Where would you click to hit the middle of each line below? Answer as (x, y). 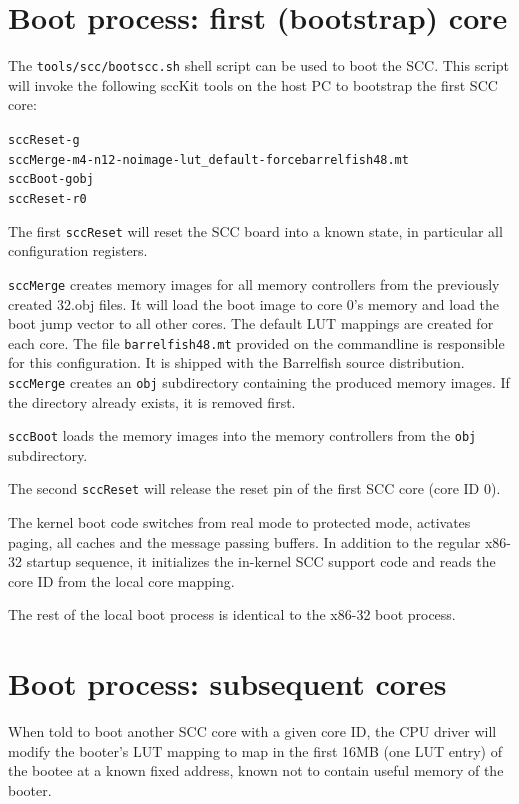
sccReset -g (44, 139)
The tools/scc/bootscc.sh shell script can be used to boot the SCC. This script (259, 65)
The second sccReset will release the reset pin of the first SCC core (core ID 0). (254, 488)
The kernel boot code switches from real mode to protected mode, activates (239, 522)
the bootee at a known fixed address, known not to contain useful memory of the (256, 770)
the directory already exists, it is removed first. (152, 401)
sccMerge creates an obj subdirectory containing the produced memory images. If (259, 381)
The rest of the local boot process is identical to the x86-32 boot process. (232, 614)
